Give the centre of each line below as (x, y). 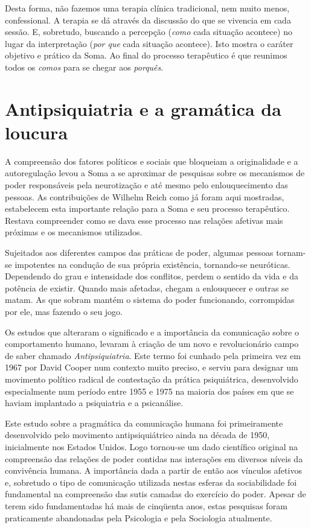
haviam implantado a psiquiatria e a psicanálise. (94, 403)
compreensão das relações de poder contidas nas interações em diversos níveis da (154, 458)
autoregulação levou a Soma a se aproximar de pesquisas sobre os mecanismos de (155, 173)
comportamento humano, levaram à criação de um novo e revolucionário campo (152, 344)
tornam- (291, 253)
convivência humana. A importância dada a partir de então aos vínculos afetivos (153, 470)
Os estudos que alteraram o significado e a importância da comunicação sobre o (152, 332)
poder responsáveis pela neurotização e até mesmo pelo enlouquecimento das (146, 185)
